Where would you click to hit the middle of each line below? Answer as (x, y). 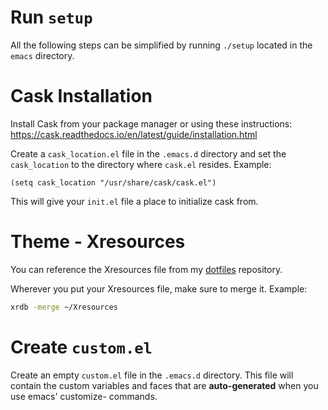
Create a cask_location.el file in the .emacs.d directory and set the (148, 153)
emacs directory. (42, 55)
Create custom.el (81, 347)
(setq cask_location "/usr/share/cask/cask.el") (113, 182)
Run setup (51, 17)
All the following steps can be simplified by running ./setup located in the (161, 45)
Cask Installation (81, 96)
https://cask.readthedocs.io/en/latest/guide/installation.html (134, 134)
